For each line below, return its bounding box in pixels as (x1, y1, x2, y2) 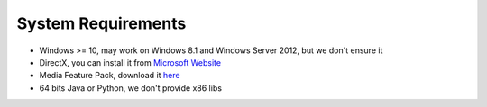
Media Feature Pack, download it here (39, 70, 180, 81)
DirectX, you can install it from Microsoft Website (39, 57, 221, 67)
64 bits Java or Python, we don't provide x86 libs (39, 82, 223, 94)
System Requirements (16, 13, 187, 33)
